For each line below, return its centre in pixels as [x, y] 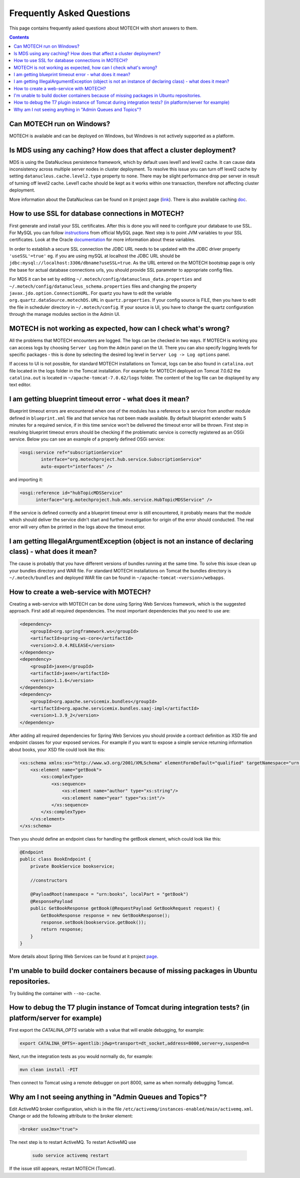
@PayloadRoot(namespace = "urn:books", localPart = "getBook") [109, 894]
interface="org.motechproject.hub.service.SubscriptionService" [121, 459]
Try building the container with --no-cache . [55, 993]
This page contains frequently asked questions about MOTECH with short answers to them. [103, 28]
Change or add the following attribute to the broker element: [71, 1116]
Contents [19, 37]
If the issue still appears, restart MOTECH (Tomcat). [62, 1168]
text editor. [20, 385]
